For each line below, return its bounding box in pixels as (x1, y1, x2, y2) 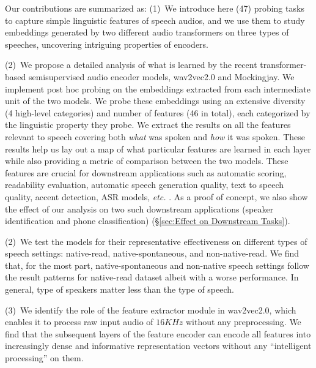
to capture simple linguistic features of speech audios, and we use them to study (5, 13, 305, 26)
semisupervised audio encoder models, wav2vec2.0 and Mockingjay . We (28, 70, 295, 83)
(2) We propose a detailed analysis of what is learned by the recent (5, 58, 257, 71)
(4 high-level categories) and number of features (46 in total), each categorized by (5, 106, 310, 119)
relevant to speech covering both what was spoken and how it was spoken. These (5, 130, 306, 143)
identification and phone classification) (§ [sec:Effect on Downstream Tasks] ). (5, 214, 290, 227)
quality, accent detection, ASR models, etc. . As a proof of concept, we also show (5, 190, 308, 203)
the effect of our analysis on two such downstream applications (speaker (5, 202, 274, 215)
